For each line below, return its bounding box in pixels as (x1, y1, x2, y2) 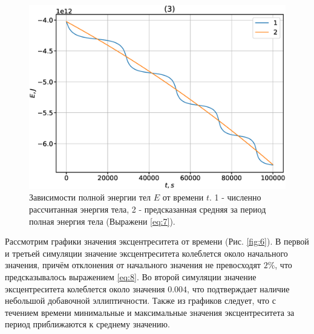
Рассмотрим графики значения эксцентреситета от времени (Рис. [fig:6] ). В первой (5, 235, 309, 248)
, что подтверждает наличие (187, 282, 290, 295)
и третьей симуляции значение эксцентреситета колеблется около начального (5, 246, 288, 259)
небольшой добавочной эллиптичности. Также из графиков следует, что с (5, 294, 276, 307)
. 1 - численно (209, 191, 261, 204)
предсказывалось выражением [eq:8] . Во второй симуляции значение (5, 270, 257, 283)
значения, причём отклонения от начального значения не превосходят (5, 259, 261, 271)
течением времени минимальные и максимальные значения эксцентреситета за (5, 306, 295, 318)
